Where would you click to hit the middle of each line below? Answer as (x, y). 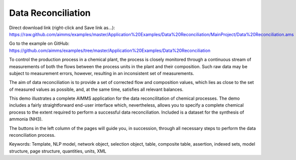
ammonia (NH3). (26, 119)
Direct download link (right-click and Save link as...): (62, 28)
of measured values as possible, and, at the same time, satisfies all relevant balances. (96, 89)
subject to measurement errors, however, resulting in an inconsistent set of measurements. (102, 73)
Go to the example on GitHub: (39, 43)
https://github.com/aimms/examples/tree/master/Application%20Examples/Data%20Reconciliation (110, 50)
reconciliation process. (32, 135)
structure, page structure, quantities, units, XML (58, 151)
